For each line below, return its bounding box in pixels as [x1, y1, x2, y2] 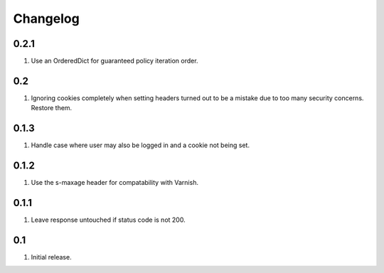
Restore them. [31, 104, 73, 112]
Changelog [13, 11, 80, 26]
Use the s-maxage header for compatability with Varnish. [31, 178, 199, 187]
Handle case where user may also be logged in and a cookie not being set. [31, 141, 250, 149]
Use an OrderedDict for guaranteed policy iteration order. [31, 57, 198, 65]
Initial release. [31, 252, 72, 261]
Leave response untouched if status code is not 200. [31, 215, 186, 224]
